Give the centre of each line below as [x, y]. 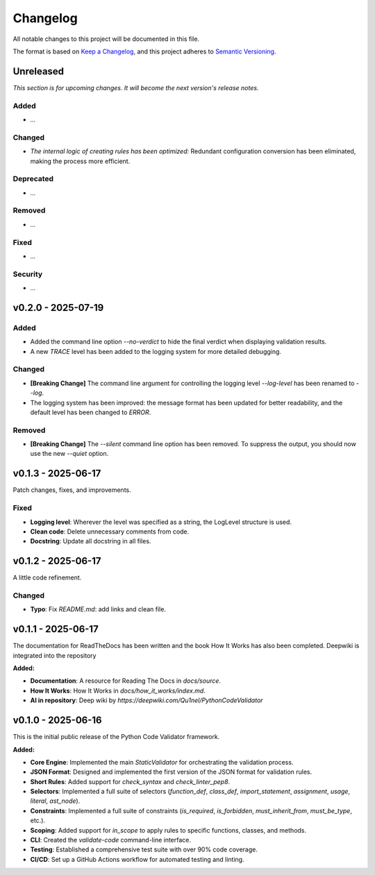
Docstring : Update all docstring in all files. [91, 541]
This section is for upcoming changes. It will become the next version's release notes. [136, 87]
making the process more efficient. [80, 161]
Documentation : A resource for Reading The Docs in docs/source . [126, 681]
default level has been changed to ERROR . [91, 412]
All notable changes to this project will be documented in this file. [106, 39]
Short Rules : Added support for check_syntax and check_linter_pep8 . [130, 781]
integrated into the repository [55, 655]
